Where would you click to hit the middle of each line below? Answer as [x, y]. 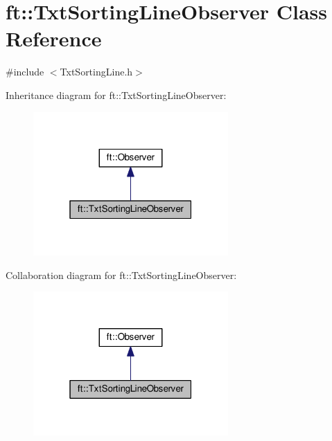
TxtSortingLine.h [96, 72]
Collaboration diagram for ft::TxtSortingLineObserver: [121, 274]
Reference [54, 38]
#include [25, 72]
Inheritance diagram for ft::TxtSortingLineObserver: [116, 94]
